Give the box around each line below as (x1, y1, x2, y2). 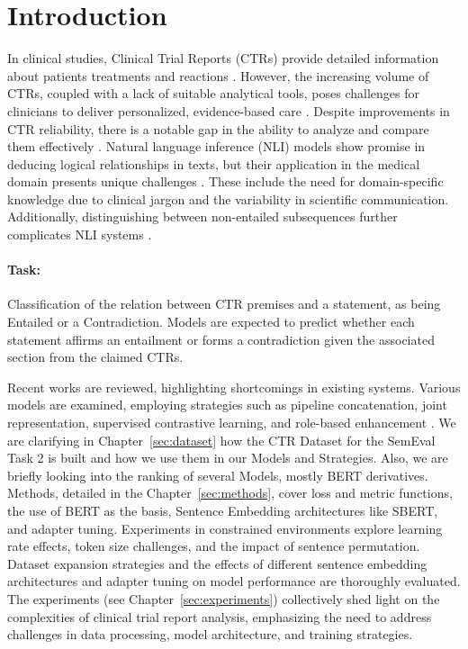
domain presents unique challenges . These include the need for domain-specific (7, 172, 444, 191)
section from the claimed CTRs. (7, 347, 184, 366)
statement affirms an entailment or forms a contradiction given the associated (7, 329, 435, 348)
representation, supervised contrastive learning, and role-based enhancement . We (7, 413, 456, 432)
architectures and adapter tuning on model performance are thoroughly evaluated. (7, 572, 461, 590)
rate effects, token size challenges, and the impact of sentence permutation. (7, 536, 420, 555)
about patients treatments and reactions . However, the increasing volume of (7, 66, 429, 85)
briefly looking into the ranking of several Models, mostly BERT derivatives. (7, 465, 428, 484)
